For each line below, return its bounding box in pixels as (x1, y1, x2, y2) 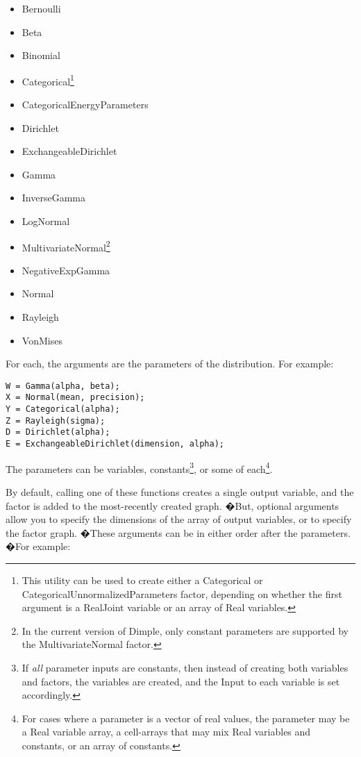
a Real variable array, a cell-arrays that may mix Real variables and (22, 724, 311, 739)
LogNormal (22, 214, 70, 228)
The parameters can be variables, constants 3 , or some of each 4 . (6, 459, 273, 476)
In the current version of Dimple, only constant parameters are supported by (22, 623, 349, 638)
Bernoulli (22, 1, 61, 15)
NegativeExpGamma (22, 263, 110, 277)
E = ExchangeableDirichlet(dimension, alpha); (6, 439, 224, 449)
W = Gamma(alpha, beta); (6, 381, 120, 391)
